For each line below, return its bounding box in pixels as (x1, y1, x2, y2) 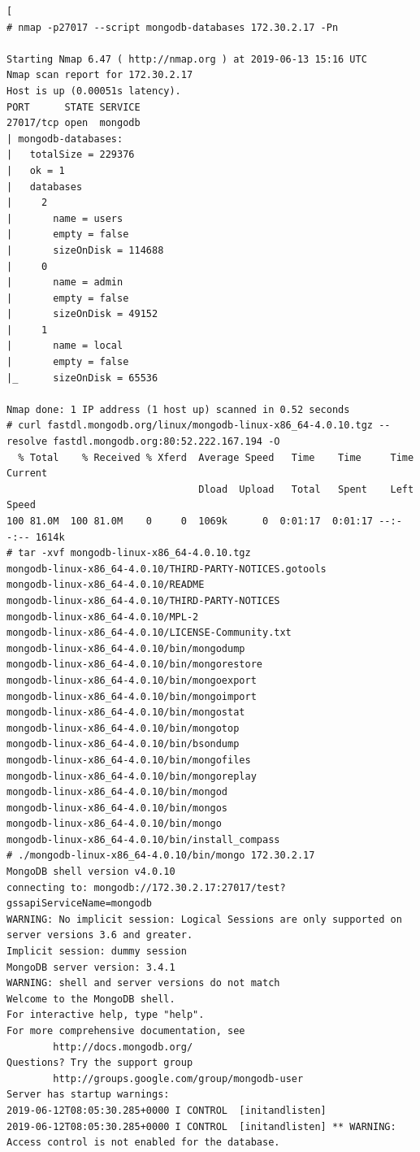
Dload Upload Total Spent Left (198, 483, 414, 495)
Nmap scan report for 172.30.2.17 (6, 69, 193, 81)
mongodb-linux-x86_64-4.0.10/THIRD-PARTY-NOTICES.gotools (6, 563, 327, 575)
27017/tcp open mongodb (6, 117, 141, 129)
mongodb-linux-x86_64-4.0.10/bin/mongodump (6, 642, 245, 654)
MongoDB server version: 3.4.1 (6, 961, 175, 973)
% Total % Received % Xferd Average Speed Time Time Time (18, 451, 414, 463)
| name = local (6, 340, 123, 352)
